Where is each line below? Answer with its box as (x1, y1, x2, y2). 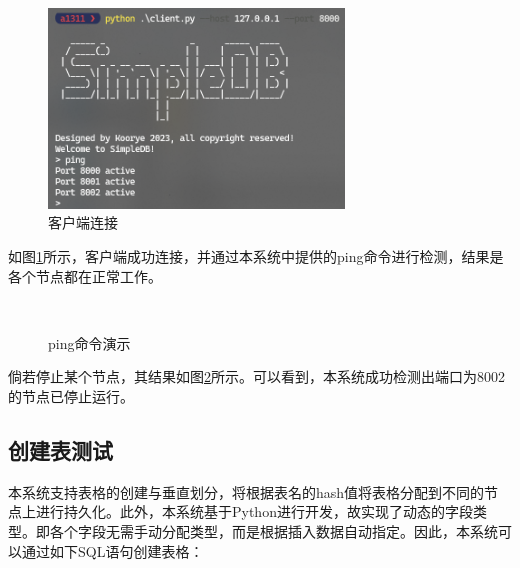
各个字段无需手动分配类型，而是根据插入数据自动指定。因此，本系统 (49, 521, 498, 542)
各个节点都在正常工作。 (8, 265, 162, 286)
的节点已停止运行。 (8, 386, 134, 407)
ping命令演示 (48, 332, 131, 353)
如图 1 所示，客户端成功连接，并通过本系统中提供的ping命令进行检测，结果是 (8, 246, 504, 267)
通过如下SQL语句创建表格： (21, 540, 204, 561)
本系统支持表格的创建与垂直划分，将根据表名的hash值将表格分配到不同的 (8, 481, 485, 502)
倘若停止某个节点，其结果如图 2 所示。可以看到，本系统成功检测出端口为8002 (8, 366, 505, 387)
